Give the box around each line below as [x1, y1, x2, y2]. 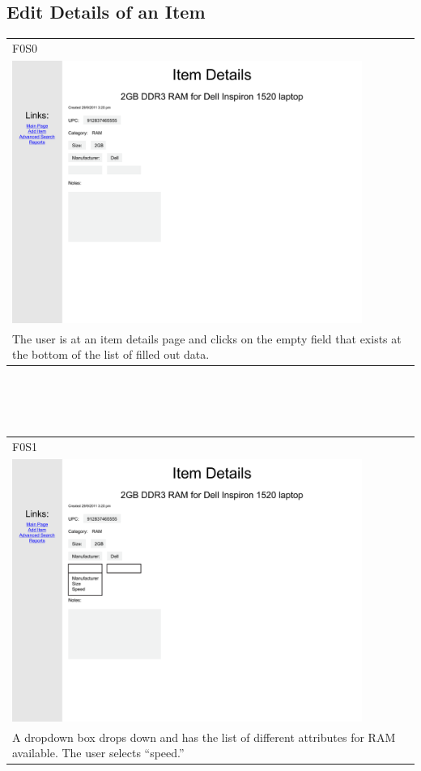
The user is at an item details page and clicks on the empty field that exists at [12, 330, 402, 347]
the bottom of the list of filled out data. [12, 346, 210, 363]
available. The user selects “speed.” [12, 744, 185, 761]
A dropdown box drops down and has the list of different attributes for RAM [12, 728, 396, 745]
